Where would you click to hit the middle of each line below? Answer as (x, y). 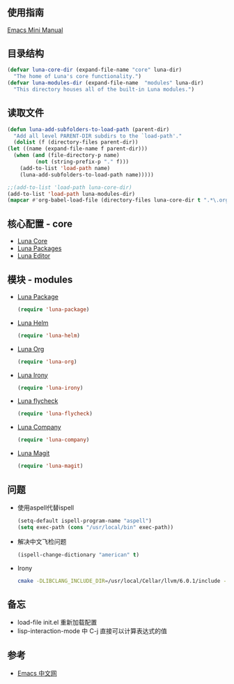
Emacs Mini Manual (35, 30)
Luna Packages (39, 248)
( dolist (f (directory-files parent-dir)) (76, 142)
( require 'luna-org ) (47, 362)
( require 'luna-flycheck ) (55, 414)
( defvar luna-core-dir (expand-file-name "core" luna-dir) (95, 70)
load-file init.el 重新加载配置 (57, 623)
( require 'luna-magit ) (50, 466)
